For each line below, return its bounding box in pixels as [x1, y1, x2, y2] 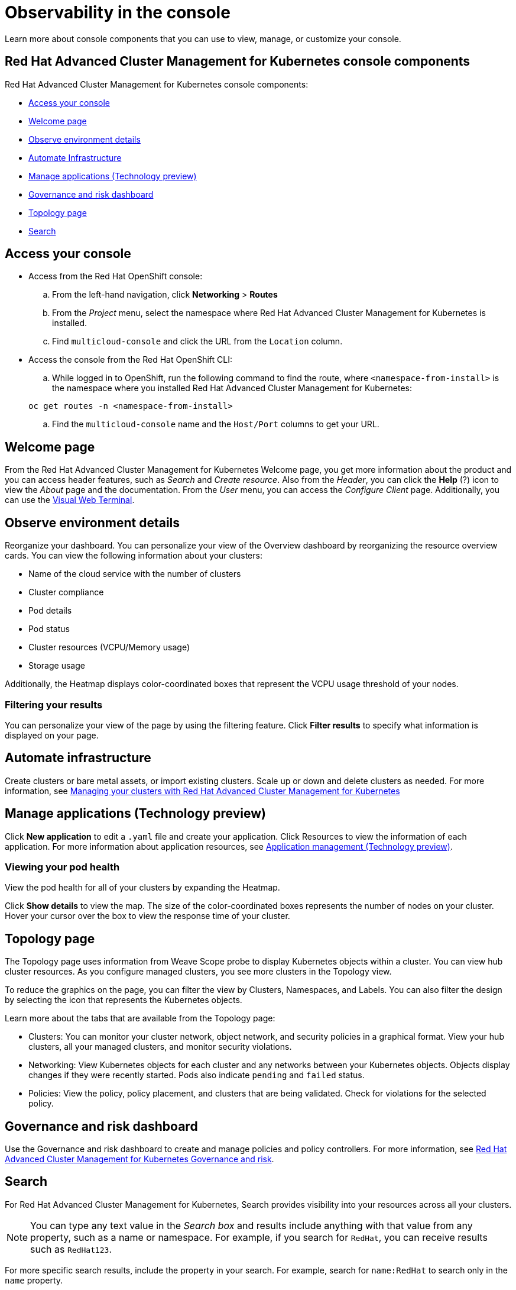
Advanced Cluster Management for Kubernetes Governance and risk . [5, 1154, 274, 1164]
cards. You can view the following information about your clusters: [5, 550, 262, 561]
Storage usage [28, 660, 85, 671]
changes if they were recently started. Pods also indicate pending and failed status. [28, 1070, 365, 1081]
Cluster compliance [28, 587, 104, 598]
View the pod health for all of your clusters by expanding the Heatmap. [5, 882, 280, 893]
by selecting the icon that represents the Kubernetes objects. [5, 995, 242, 1005]
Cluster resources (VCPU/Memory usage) [28, 642, 190, 653]
